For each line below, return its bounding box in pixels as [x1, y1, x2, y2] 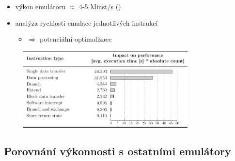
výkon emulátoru [15, 1, 65, 11]
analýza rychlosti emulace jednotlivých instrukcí [15, 17, 158, 28]
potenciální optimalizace [39, 34, 112, 44]
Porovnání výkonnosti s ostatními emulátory [4, 144, 231, 159]
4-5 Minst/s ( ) [78, 1, 121, 11]
